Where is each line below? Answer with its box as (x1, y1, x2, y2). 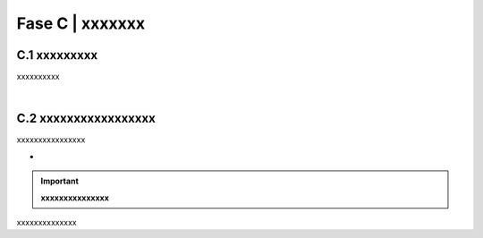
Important (40, 175, 80, 187)
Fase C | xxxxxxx (16, 13, 146, 33)
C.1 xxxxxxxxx (16, 47, 98, 63)
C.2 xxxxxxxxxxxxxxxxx (16, 111, 156, 126)
